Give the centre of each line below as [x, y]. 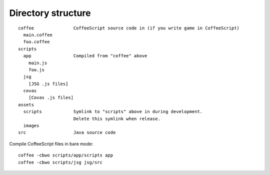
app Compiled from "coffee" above [85, 56]
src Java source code [67, 133]
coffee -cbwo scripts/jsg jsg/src [60, 162]
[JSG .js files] [48, 84]
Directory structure [50, 13]
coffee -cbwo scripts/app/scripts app [66, 155]
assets [26, 104]
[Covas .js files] [51, 98]
